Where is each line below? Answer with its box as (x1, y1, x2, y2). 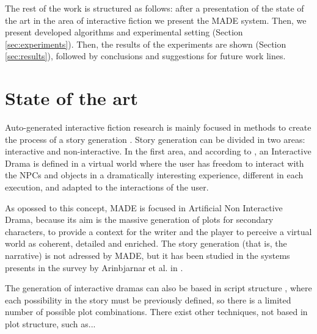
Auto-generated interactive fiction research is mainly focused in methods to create (5, 121, 312, 134)
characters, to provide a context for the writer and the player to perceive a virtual (5, 225, 312, 238)
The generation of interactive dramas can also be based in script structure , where (5, 281, 312, 294)
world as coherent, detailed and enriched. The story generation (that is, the (5, 237, 287, 250)
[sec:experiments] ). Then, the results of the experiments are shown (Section (5, 37, 286, 50)
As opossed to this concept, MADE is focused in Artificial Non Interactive (5, 201, 283, 214)
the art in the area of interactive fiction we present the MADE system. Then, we (5, 13, 307, 26)
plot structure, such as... (5, 318, 96, 330)
